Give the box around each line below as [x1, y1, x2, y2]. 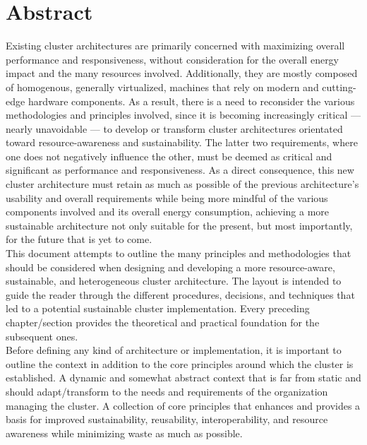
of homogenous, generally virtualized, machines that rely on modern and [6, 79, 319, 94]
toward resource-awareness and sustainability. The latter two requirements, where [6, 135, 358, 150]
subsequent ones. [6, 328, 78, 343]
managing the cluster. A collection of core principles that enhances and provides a [6, 398, 361, 413]
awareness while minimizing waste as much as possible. [6, 425, 243, 440]
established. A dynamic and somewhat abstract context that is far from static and [6, 370, 361, 385]
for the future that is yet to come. [6, 232, 152, 247]
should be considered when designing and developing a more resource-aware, [6, 259, 335, 274]
